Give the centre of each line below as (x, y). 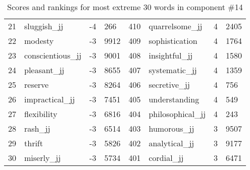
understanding (174, 99)
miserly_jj (43, 158)
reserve (37, 84)
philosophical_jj (177, 114)
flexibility (41, 114)
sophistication (173, 41)
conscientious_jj (53, 55)
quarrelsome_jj (176, 26)
